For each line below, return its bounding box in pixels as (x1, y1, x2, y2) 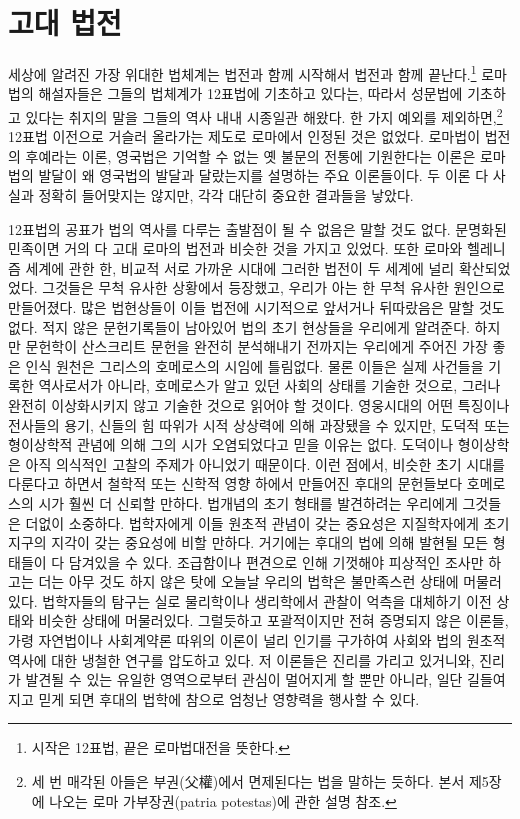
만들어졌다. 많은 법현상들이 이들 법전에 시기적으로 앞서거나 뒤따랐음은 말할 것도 (8, 296, 505, 317)
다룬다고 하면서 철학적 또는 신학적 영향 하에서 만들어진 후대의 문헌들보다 (8, 473, 463, 494)
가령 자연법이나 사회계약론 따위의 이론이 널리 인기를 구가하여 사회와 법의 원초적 (8, 630, 506, 651)
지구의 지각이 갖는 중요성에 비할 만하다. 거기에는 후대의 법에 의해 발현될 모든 (8, 532, 489, 553)
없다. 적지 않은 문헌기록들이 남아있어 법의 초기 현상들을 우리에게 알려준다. (8, 316, 470, 337)
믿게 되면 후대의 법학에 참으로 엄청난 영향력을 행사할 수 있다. (38, 688, 420, 709)
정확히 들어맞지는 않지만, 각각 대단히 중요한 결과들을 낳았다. (38, 185, 414, 205)
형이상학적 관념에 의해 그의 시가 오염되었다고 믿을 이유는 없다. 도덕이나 (8, 434, 454, 455)
